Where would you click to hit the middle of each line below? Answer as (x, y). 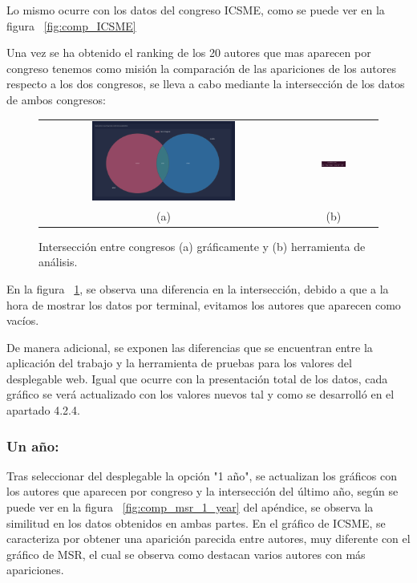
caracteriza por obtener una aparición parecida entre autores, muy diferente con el (208, 538)
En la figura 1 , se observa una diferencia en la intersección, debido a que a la (198, 288)
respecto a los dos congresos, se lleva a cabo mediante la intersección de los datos (206, 84)
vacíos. (23, 320)
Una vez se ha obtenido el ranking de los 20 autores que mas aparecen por (189, 53)
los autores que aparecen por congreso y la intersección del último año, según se (202, 491)
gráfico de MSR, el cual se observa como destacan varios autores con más (186, 554)
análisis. (58, 262)
